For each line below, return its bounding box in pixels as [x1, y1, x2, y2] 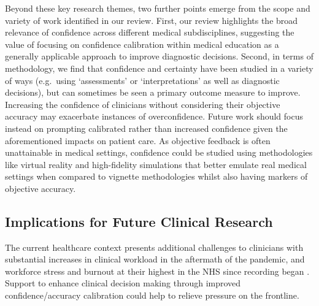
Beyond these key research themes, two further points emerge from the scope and [5, 2, 310, 14]
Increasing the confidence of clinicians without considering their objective [5, 98, 280, 110]
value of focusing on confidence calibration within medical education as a [5, 37, 279, 50]
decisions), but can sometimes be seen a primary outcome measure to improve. [5, 86, 301, 99]
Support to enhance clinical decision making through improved [5, 277, 241, 289]
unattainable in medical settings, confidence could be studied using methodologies [5, 146, 313, 159]
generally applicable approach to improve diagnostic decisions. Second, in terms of [5, 50, 313, 63]
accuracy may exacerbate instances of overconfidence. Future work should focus [5, 110, 304, 123]
